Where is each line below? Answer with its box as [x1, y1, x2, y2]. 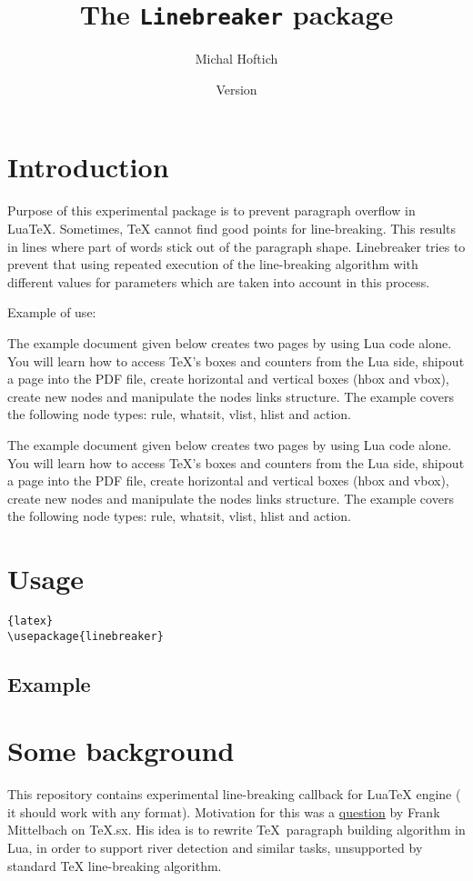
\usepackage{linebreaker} [7, 629, 164, 643]
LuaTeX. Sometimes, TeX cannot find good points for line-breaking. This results [7, 218, 457, 237]
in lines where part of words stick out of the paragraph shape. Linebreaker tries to [7, 236, 466, 255]
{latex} [7, 615, 54, 627]
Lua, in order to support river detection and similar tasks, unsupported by [7, 838, 423, 856]
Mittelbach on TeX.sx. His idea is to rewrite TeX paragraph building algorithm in [7, 820, 466, 839]
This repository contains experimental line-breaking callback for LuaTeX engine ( [7, 785, 461, 804]
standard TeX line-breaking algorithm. [7, 856, 222, 875]
